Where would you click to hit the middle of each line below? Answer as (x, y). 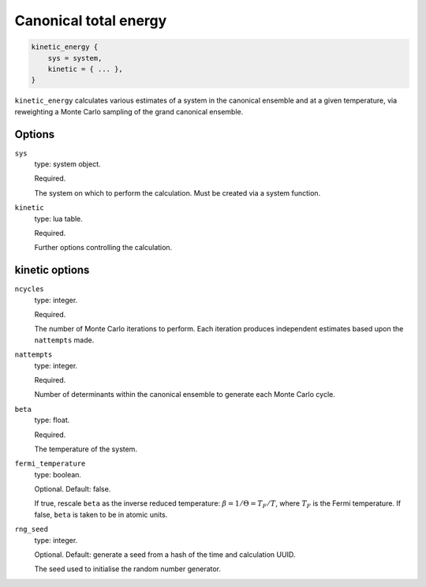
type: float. (52, 420)
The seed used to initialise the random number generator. (127, 569)
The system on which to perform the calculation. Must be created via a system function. (177, 193)
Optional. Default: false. (73, 489)
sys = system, (75, 58)
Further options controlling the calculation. (103, 248)
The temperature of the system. (86, 449)
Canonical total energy (91, 21)
